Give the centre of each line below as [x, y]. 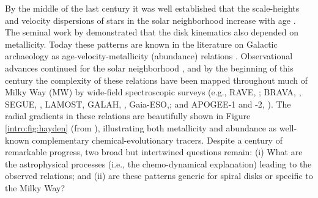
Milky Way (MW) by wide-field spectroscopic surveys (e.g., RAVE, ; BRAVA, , [153, 92]
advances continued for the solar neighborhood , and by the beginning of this [149, 68]
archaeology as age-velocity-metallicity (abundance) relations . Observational [149, 56]
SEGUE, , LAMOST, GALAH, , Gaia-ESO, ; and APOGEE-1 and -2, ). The [148, 104]
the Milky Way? [35, 187]
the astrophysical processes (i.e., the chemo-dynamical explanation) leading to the [158, 163]
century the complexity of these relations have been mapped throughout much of [156, 80]
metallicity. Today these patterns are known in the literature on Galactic [141, 44]
